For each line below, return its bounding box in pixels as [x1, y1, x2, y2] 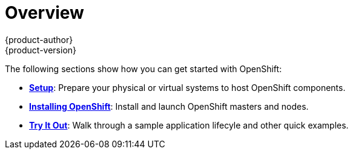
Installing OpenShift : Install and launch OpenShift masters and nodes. [29, 101, 309, 112]
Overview [5, 2, 84, 23]
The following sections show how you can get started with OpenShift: [5, 63, 282, 74]
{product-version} [5, 44, 77, 55]
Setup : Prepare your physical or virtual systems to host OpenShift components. [29, 82, 346, 93]
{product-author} [5, 34, 73, 45]
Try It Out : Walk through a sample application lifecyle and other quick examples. [29, 119, 349, 130]
